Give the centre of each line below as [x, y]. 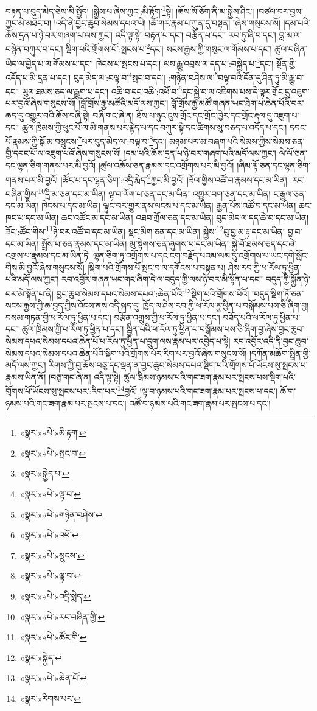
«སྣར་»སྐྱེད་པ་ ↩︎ [44, 473]
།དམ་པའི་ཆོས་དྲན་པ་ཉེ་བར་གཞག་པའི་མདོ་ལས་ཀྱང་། [200, 153]
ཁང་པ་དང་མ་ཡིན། [32, 217]
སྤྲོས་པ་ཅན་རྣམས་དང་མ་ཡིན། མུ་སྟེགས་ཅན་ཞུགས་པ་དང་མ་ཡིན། [135, 243]
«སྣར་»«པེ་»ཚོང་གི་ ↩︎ [53, 637]
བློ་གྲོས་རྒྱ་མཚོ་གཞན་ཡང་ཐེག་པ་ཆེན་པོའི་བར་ [238, 103]
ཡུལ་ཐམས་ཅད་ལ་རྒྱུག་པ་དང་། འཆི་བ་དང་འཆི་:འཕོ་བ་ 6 [102, 90]
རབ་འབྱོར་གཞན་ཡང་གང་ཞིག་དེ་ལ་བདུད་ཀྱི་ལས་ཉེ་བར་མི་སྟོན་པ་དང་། [162, 279]
